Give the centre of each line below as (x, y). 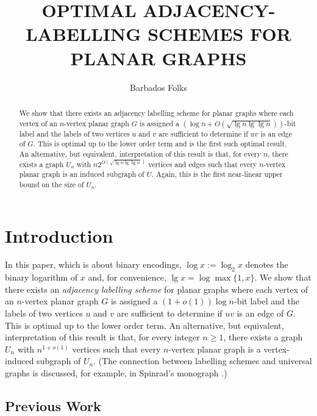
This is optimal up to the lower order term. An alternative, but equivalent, (144, 325)
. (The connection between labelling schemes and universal (203, 361)
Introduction (59, 235)
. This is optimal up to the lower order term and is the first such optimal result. (160, 144)
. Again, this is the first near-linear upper (217, 174)
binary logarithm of (41, 277)
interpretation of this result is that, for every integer (102, 337)
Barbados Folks (158, 87)
